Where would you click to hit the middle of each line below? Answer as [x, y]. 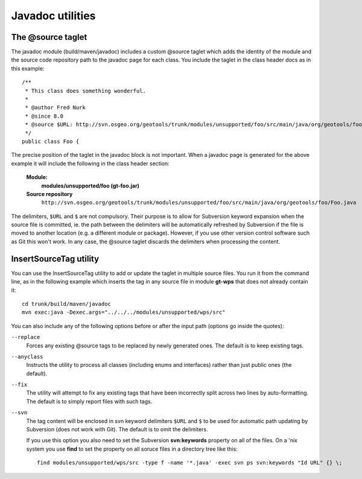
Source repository [49, 194]
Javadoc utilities [53, 16]
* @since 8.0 [44, 116]
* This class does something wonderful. [85, 91]
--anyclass [27, 357]
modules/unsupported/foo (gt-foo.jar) [91, 186]
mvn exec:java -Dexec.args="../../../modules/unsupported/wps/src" [124, 312]
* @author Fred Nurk [55, 108]
